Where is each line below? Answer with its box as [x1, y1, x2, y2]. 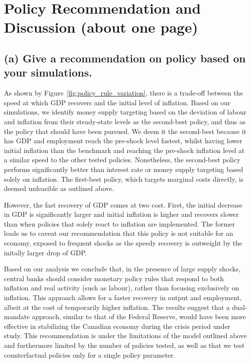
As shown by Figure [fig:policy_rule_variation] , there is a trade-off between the [4, 88, 243, 98]
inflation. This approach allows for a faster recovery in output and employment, [4, 292, 242, 303]
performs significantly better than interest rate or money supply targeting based [4, 164, 243, 174]
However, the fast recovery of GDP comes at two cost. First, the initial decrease [4, 199, 243, 210]
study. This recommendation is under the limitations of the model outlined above [4, 330, 247, 341]
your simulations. [4, 65, 92, 80]
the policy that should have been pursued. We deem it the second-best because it [4, 126, 247, 136]
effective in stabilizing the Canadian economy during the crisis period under [4, 321, 231, 331]
